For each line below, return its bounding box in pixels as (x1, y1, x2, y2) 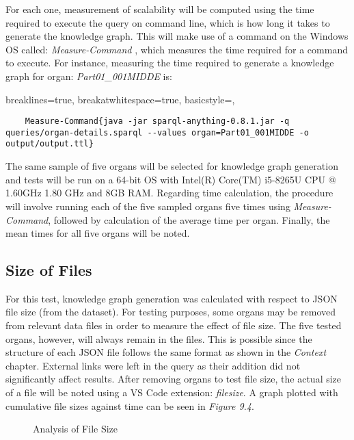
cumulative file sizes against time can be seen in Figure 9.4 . (5, 398, 254, 413)
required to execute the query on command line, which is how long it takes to (5, 15, 330, 29)
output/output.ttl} (5, 139, 94, 149)
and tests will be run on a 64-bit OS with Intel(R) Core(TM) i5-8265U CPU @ (5, 172, 336, 186)
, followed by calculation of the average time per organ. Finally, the (48, 212, 330, 227)
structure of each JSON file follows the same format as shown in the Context (5, 345, 327, 359)
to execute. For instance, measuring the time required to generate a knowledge (5, 55, 334, 70)
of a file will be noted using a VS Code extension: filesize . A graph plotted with (5, 385, 338, 400)
